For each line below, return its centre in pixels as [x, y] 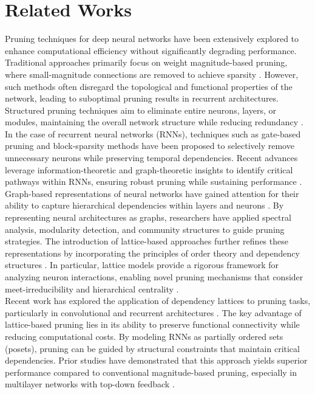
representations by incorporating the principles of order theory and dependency [152, 253]
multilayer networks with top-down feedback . [90, 384]
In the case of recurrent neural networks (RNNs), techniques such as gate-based [153, 133]
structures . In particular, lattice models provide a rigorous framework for [142, 265]
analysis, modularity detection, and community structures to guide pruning [145, 229]
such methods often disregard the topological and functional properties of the [149, 86]
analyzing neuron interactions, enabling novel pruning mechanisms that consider [154, 277]
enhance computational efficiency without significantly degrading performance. [151, 50]
